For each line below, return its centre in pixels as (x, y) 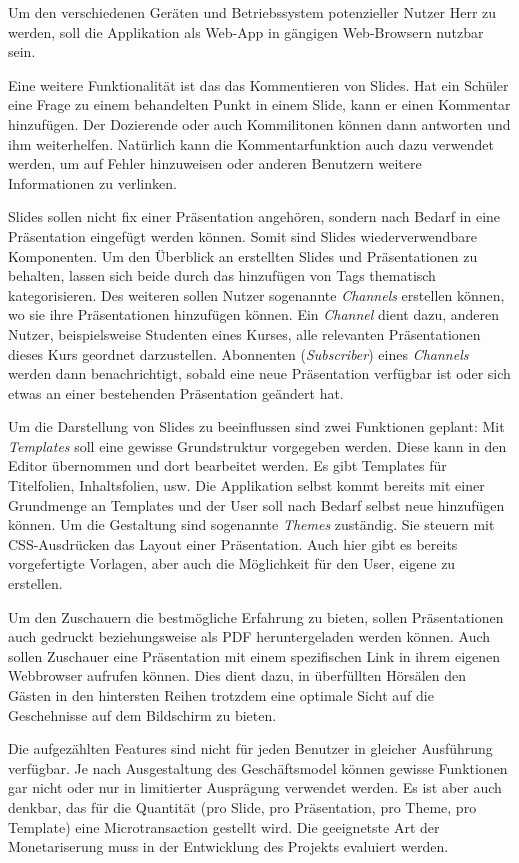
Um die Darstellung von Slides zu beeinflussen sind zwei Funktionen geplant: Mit (256, 426)
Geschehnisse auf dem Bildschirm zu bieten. (142, 714)
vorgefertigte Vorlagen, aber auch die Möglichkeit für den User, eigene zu (232, 563)
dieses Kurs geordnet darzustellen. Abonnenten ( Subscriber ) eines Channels (238, 353)
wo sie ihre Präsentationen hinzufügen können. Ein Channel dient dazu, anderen (254, 314)
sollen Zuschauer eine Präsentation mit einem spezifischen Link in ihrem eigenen (254, 655)
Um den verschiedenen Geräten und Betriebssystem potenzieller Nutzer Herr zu (252, 12)
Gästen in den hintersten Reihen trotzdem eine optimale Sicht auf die (221, 695)
